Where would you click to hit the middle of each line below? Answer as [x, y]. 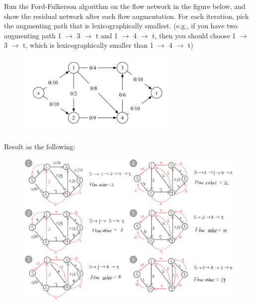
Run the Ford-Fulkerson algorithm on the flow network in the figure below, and [125, 6]
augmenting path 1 [33, 35]
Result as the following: [40, 146]
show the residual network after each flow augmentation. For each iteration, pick [126, 16]
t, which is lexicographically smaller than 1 [88, 45]
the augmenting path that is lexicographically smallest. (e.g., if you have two [121, 26]
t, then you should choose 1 [194, 35]
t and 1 [107, 35]
